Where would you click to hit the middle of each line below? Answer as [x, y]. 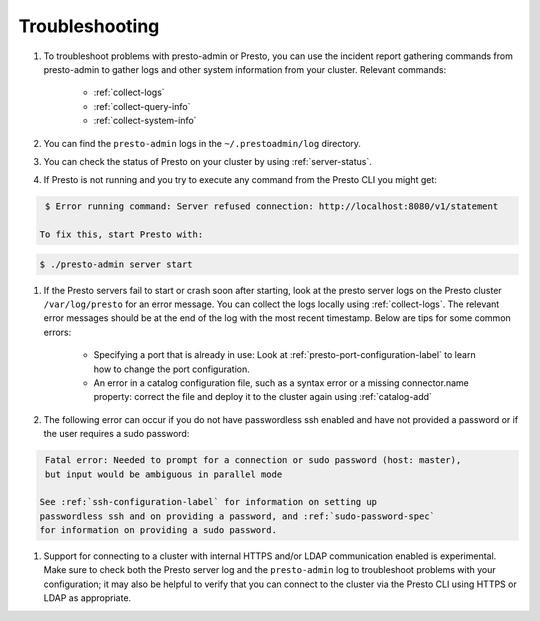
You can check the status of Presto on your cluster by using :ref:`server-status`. [207, 161]
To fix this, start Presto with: [121, 234]
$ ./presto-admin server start [116, 264]
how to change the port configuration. [171, 369]
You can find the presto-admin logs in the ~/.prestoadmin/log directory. [202, 143]
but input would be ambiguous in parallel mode [164, 474]
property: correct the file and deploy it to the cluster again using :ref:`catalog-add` [262, 397]
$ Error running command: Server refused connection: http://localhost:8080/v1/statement [272, 206]
